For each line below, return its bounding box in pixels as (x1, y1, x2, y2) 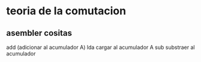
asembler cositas (6, 28, 73, 38)
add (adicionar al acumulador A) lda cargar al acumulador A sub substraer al (6, 44, 195, 51)
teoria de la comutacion (6, 4, 127, 18)
